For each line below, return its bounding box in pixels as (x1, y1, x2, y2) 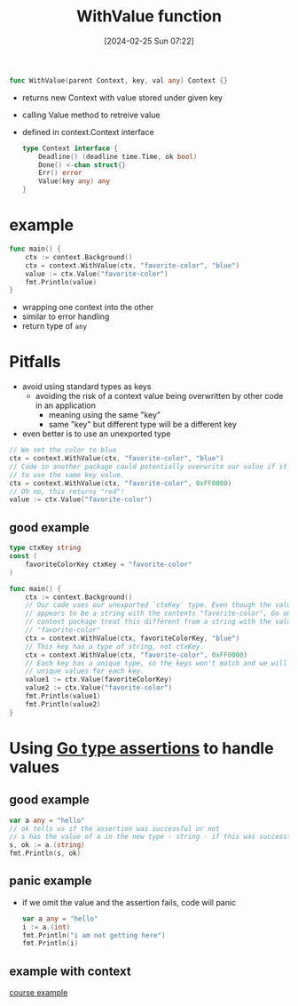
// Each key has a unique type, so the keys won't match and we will (25, 659, 288, 667)
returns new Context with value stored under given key (21, 92, 223, 103)
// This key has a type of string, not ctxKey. (25, 642, 204, 651)
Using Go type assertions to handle (9, 738, 274, 758)
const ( (9, 552, 38, 561)
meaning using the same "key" (48, 410, 161, 420)
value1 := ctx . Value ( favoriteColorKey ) (25, 675, 173, 684)
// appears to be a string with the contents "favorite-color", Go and (25, 609, 295, 619)
